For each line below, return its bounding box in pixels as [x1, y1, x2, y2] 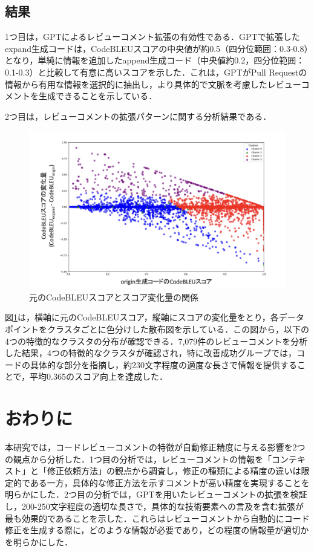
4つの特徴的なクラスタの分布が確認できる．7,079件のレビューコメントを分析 [5, 334, 308, 347]
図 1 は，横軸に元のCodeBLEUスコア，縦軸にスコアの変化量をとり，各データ [5, 311, 304, 323]
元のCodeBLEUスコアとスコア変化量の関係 [29, 290, 198, 303]
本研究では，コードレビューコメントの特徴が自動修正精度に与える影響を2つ [5, 441, 306, 453]
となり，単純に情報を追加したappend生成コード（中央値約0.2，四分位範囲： [5, 54, 305, 67]
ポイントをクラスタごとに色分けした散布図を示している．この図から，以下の [5, 323, 309, 335]
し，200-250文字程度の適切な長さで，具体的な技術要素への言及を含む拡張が [5, 500, 304, 513]
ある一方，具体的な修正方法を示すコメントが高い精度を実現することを [30, 476, 310, 489]
